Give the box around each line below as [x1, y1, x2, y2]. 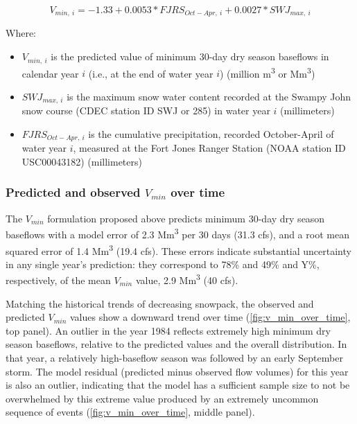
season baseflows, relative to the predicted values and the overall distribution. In [6, 337, 347, 351]
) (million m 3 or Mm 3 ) [219, 64, 315, 80]
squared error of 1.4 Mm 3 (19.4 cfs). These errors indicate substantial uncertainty [6, 241, 351, 258]
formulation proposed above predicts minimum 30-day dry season [47, 211, 325, 225]
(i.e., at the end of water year [88, 66, 214, 80]
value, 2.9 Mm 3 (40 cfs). [135, 271, 238, 287]
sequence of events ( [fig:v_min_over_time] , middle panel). [6, 405, 255, 419]
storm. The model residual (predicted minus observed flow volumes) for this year [6, 364, 349, 378]
